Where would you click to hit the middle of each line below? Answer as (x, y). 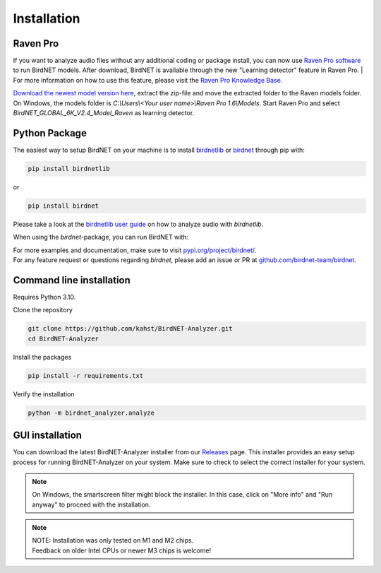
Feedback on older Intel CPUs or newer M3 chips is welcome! (122, 550)
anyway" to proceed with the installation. (91, 504)
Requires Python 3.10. (44, 297)
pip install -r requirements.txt (86, 376)
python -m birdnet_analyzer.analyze (91, 413)
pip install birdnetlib (69, 169)
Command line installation (72, 280)
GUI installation (48, 436)
